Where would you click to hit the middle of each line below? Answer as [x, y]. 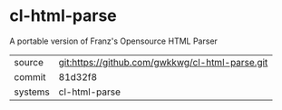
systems [32, 92]
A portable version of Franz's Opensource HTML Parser [113, 41]
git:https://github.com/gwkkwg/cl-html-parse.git [163, 62]
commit [30, 76]
